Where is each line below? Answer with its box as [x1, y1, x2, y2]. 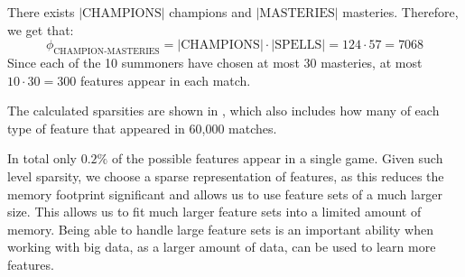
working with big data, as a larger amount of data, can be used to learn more [7, 237, 436, 256]
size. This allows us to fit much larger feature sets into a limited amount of [7, 202, 422, 221]
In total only [7, 149, 78, 168]
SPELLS [274, 39, 322, 52]
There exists [7, 3, 75, 21]
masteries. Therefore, [342, 3, 459, 21]
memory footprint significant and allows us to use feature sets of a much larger [7, 184, 443, 203]
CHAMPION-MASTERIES [53, 46, 160, 56]
